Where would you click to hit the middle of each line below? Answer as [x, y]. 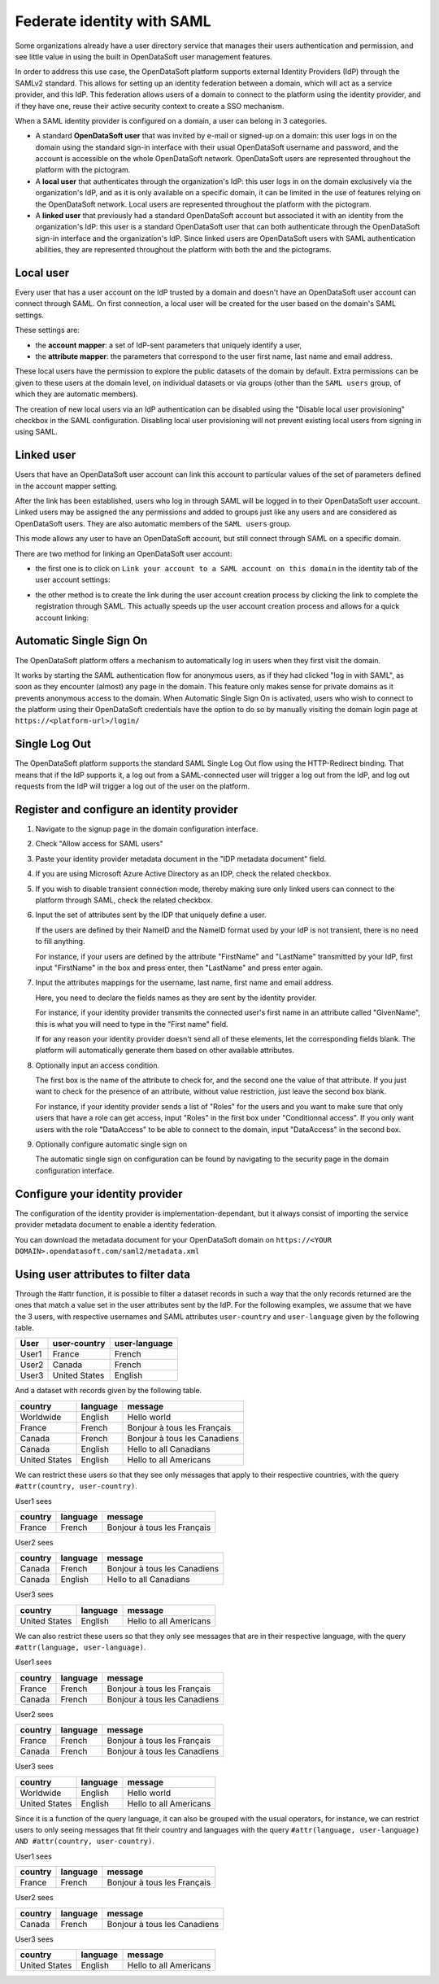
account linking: [62, 618]
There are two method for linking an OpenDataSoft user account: [124, 553]
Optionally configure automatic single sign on [111, 1144]
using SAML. [37, 432]
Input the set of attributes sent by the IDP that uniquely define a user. [151, 915]
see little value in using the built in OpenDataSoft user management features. [143, 56]
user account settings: [73, 580]
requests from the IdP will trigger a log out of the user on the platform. [133, 786]
